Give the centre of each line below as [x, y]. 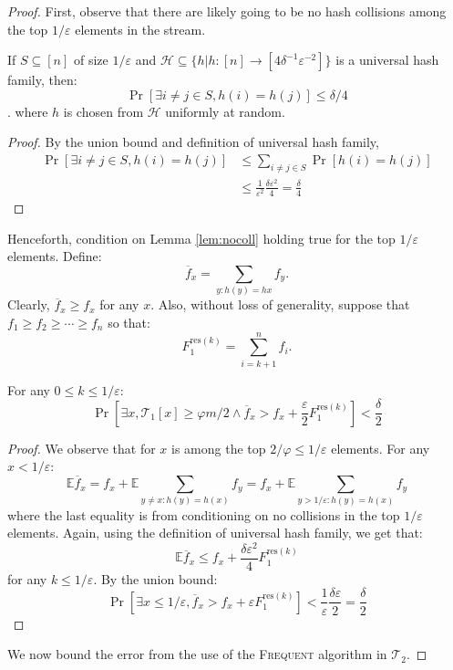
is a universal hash [387, 60]
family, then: [42, 80]
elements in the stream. [140, 29]
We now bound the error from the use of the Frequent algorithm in [197, 654]
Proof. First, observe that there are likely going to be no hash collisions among [227, 11]
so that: [129, 322]
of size [91, 60]
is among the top [219, 448]
